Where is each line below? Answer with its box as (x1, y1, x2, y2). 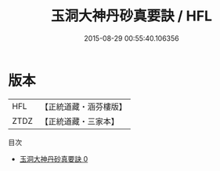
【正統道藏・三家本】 (40, 115, 120, 126)
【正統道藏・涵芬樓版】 (40, 101, 128, 112)
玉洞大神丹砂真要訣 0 (19, 154, 88, 163)
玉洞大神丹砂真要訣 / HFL (50, 7, 213, 25)
